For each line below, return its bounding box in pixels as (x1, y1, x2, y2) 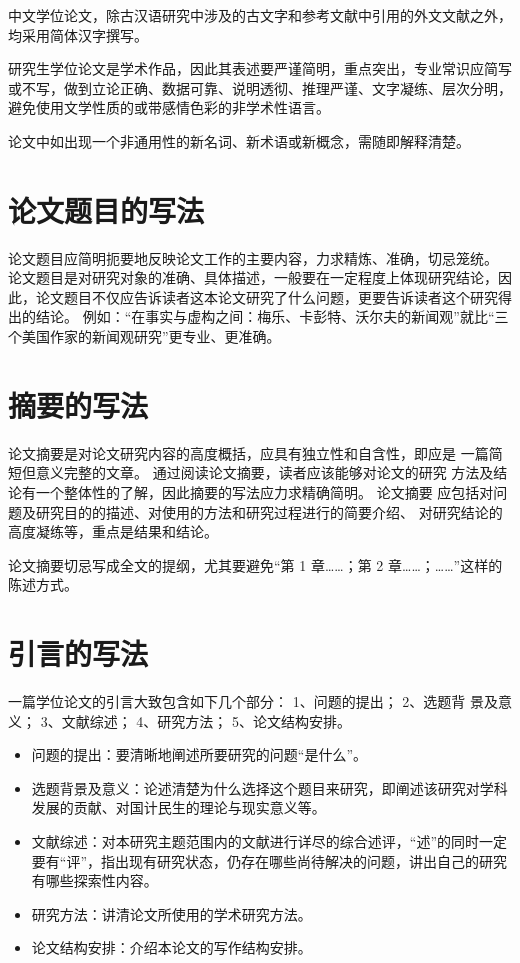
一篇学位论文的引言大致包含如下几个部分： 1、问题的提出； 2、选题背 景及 (8, 691, 498, 712)
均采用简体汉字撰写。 (8, 24, 148, 45)
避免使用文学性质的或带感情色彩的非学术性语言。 (8, 97, 330, 118)
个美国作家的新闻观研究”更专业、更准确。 (8, 326, 281, 347)
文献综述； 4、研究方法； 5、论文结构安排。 (61, 710, 351, 731)
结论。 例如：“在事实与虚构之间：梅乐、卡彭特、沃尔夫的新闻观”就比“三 (35, 306, 509, 327)
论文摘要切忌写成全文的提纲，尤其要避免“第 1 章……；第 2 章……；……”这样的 (8, 554, 503, 575)
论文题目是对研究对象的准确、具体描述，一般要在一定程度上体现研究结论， (8, 267, 498, 288)
